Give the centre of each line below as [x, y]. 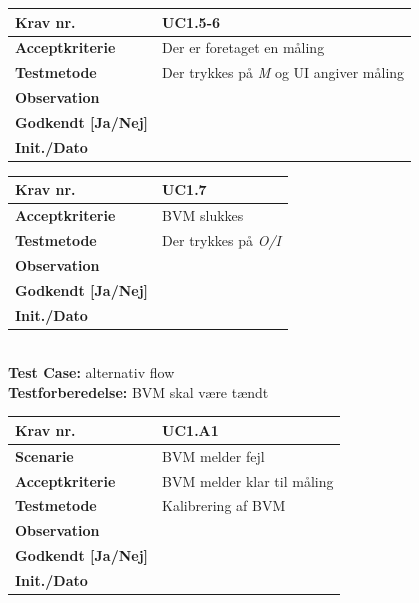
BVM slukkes [203, 215]
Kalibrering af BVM [224, 505]
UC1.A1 [190, 429]
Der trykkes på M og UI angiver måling [283, 72]
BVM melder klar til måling [248, 480]
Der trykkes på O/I [221, 240]
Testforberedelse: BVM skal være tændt [138, 391]
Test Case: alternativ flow [91, 372]
